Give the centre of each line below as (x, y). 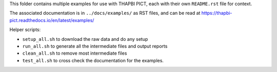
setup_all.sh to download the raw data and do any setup (85, 39)
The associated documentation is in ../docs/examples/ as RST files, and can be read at (105, 13)
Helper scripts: (25, 30)
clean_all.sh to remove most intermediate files (75, 53)
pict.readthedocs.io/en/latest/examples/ (52, 20)
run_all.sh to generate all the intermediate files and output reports (95, 46)
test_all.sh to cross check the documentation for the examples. (93, 60)
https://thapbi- (217, 13)
